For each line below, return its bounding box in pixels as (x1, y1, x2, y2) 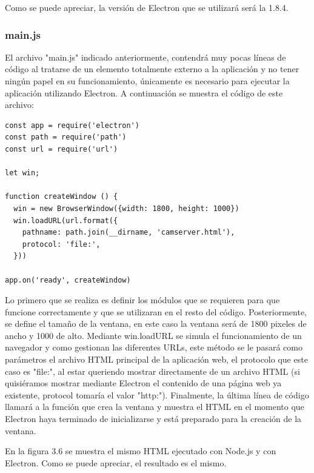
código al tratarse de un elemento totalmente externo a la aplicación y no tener (5, 62, 299, 75)
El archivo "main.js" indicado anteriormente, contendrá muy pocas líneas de (5, 50, 286, 63)
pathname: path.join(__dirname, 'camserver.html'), (22, 228, 235, 237)
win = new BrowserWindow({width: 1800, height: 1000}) (13, 204, 239, 213)
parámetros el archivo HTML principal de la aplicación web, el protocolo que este (5, 353, 308, 366)
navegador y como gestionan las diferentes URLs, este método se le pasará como (5, 341, 302, 354)
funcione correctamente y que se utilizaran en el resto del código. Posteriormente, (5, 305, 307, 318)
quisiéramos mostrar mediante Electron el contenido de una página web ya (5, 377, 282, 389)
